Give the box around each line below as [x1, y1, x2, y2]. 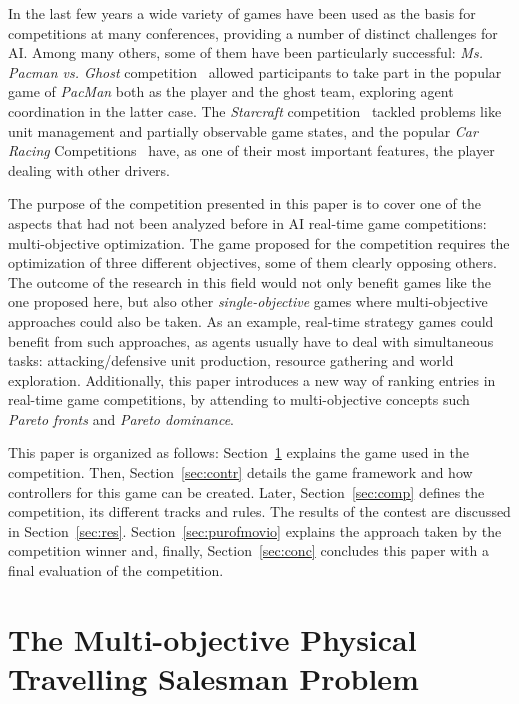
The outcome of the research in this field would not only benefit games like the [8, 271, 491, 292]
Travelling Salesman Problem [8, 658, 419, 698]
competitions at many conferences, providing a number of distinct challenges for [8, 22, 498, 43]
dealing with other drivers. [8, 159, 170, 180]
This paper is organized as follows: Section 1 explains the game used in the [8, 442, 469, 463]
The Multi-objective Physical [8, 618, 417, 659]
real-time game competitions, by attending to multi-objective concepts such [8, 389, 470, 410]
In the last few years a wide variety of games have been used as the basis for [8, 3, 476, 23]
